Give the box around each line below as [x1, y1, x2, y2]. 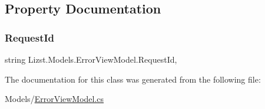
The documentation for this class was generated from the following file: [5, 73, 261, 85]
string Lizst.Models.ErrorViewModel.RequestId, [5, 53, 177, 65]
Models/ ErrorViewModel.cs [5, 93, 104, 105]
